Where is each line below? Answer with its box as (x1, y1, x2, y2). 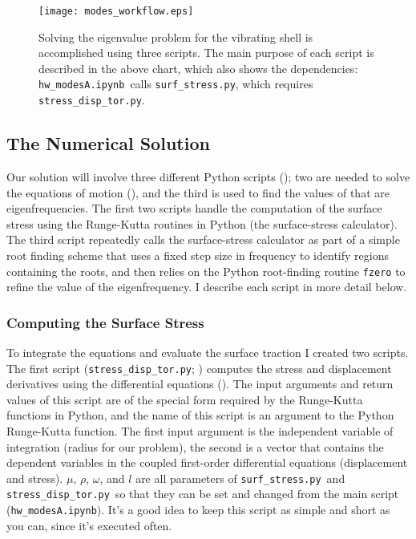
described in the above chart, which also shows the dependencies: (38, 59, 358, 76)
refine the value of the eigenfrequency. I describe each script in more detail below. (6, 278, 407, 295)
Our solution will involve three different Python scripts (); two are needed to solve (6, 168, 410, 184)
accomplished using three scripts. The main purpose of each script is (38, 44, 374, 61)
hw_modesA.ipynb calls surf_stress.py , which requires (38, 75, 313, 92)
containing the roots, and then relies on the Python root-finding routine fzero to (6, 262, 406, 279)
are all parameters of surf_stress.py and (135, 469, 345, 486)
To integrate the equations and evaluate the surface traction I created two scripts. (6, 343, 409, 360)
